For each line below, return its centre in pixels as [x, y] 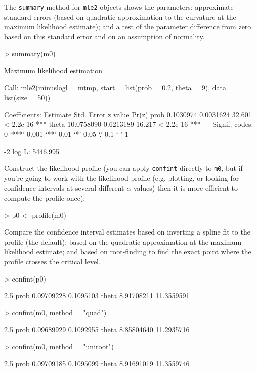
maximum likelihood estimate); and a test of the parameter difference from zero [128, 27]
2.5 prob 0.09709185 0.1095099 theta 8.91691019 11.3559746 [97, 363]
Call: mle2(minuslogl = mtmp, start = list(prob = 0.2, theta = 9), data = [119, 87]
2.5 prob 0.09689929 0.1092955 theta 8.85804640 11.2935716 [97, 329]
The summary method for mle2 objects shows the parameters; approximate [119, 7]
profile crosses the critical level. [52, 261]
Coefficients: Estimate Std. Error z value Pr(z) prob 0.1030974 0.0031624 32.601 [128, 114]
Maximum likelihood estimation [53, 71]
